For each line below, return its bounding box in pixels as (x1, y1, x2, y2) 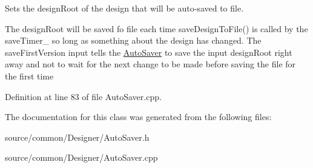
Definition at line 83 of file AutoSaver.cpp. (5, 90, 162, 102)
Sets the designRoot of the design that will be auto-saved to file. (5, 2, 244, 14)
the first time (5, 69, 54, 82)
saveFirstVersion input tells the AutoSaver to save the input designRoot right (5, 45, 292, 58)
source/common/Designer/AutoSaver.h (5, 130, 150, 143)
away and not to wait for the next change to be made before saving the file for (5, 58, 296, 70)
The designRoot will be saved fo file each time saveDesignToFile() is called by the (5, 22, 308, 35)
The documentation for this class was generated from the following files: (5, 110, 272, 123)
